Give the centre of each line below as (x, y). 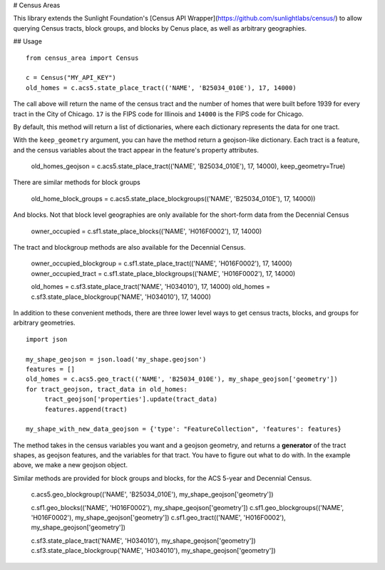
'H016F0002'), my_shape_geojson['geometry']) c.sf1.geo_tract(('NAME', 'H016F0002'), (159, 518)
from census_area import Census (82, 58)
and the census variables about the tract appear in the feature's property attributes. (136, 150)
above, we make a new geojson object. (71, 465)
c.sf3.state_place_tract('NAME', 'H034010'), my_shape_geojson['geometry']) (143, 540)
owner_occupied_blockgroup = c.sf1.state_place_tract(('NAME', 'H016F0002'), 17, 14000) (161, 263)
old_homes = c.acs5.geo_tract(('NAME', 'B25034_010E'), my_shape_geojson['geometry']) (182, 379)
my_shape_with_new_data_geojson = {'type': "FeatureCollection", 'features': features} (184, 429)
